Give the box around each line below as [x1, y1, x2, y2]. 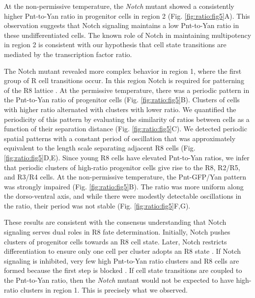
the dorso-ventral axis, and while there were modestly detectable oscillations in [4, 191, 242, 201]
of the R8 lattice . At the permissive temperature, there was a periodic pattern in [4, 85, 250, 95]
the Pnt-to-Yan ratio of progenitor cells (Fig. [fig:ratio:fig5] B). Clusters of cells [4, 94, 240, 105]
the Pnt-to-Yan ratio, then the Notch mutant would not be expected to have [4, 275, 234, 285]
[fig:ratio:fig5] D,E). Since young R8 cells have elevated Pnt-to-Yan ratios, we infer [4, 152, 250, 162]
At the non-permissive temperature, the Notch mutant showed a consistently [4, 1, 234, 11]
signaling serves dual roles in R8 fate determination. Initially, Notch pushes [4, 227, 230, 237]
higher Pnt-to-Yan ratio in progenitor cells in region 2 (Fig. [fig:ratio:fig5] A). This [4, 10, 250, 21]
